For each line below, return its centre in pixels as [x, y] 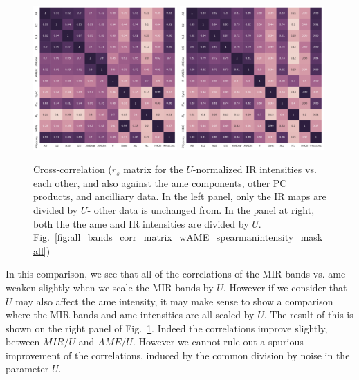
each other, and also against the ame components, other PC [160, 182]
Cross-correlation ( [73, 169]
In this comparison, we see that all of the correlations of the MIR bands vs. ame [176, 274]
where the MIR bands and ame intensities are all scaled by [130, 315]
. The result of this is [309, 315]
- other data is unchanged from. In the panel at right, [201, 209]
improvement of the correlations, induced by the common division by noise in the [178, 355]
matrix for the [153, 169]
